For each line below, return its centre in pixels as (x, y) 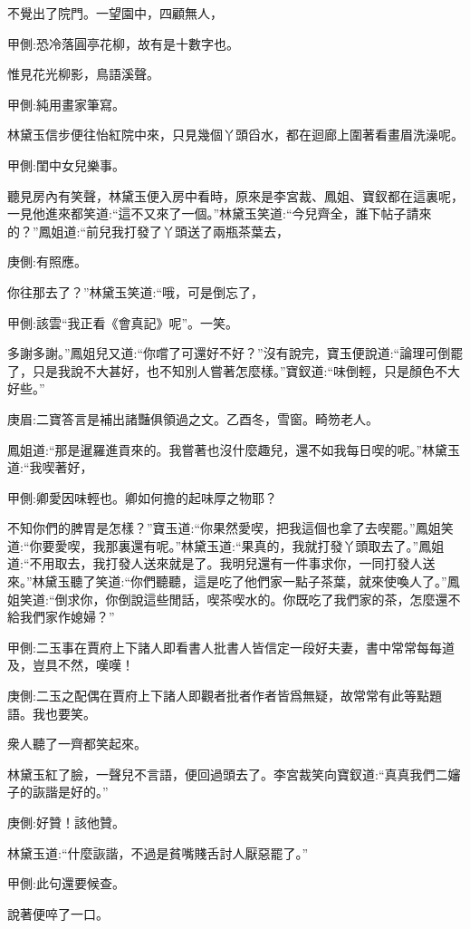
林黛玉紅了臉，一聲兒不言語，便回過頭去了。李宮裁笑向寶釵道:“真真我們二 (228, 774)
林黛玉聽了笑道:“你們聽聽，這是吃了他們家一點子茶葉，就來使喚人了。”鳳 (246, 581)
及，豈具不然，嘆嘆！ (71, 665)
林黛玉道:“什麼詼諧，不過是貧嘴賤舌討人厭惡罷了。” (158, 852)
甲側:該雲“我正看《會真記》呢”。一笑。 (123, 322)
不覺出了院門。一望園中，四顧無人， (115, 13)
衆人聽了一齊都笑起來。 (77, 744)
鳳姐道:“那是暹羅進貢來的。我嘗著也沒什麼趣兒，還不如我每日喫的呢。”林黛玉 (234, 449)
